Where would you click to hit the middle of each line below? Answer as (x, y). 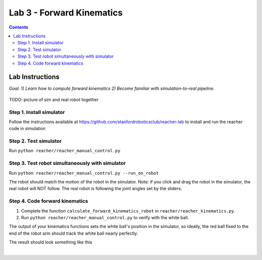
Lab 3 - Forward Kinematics (66, 13)
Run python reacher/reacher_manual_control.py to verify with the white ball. (105, 217)
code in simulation (27, 129)
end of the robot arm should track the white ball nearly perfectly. (74, 233)
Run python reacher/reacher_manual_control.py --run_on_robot (84, 173)
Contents (19, 27)
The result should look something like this (50, 242)
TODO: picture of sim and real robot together (54, 99)
